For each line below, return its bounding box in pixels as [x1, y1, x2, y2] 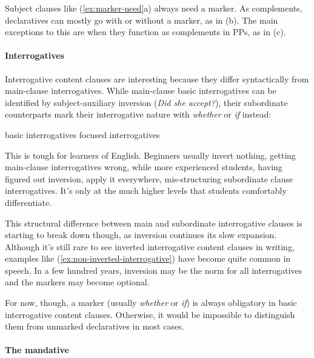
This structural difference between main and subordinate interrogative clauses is [5, 216, 302, 229]
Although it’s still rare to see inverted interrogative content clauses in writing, [5, 240, 295, 253]
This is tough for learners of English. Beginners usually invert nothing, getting [5, 148, 296, 161]
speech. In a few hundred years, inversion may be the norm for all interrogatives [5, 264, 302, 276]
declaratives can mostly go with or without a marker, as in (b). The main [5, 13, 278, 26]
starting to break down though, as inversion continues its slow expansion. [5, 228, 277, 241]
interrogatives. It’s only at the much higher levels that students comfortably [5, 184, 287, 197]
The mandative [5, 343, 69, 356]
